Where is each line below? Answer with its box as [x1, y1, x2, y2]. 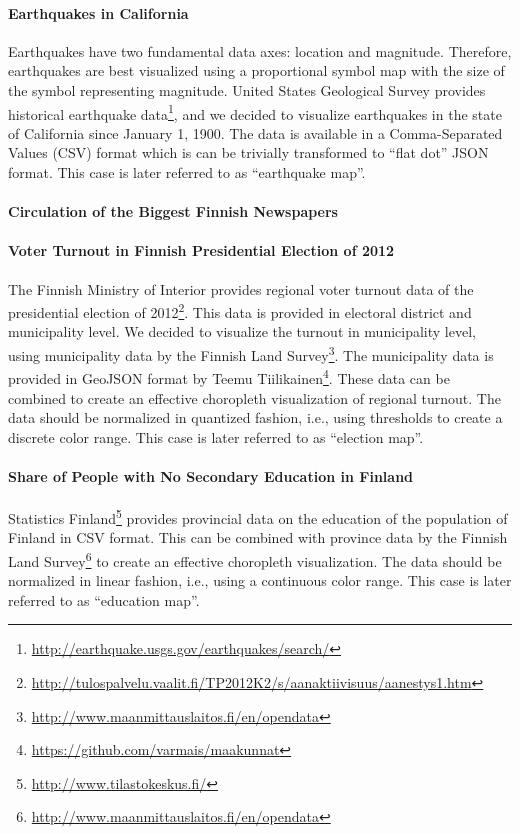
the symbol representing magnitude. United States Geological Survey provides [8, 79, 486, 100]
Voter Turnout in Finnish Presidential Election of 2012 [8, 240, 395, 261]
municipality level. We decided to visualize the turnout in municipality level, [8, 321, 476, 342]
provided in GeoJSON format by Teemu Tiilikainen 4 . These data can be [8, 365, 450, 388]
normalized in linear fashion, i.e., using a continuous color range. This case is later [8, 570, 512, 591]
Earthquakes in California [8, 2, 189, 23]
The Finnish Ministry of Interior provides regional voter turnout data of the [8, 278, 474, 299]
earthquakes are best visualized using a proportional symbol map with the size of [8, 60, 505, 81]
